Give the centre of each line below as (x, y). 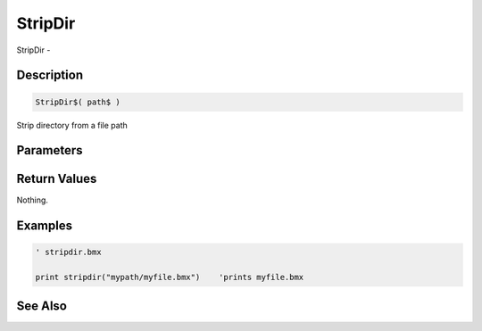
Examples (45, 226)
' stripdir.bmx (68, 252)
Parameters (50, 150)
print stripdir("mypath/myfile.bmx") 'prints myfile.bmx (170, 277)
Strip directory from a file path (72, 125)
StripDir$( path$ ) (78, 102)
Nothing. (33, 200)
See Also (42, 306)
